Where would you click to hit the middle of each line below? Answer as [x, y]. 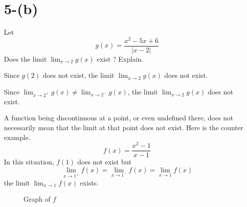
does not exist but [104, 162]
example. [17, 137]
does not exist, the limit [79, 75]
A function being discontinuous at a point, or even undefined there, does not [119, 118]
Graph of [37, 199]
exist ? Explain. [120, 58]
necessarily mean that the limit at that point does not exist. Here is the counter [124, 127]
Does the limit [25, 58]
